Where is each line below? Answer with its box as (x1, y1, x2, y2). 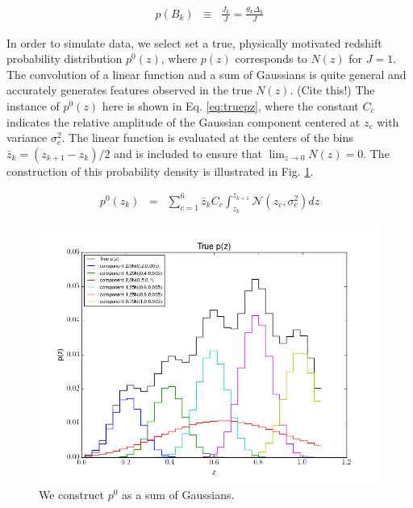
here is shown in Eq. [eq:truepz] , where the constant (102, 97, 359, 114)
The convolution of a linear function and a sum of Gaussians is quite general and (6, 65, 407, 82)
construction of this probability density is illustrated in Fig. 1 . (6, 162, 314, 179)
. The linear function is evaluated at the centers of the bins (61, 129, 353, 146)
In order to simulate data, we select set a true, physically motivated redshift (6, 34, 382, 51)
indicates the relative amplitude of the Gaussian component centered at (6, 113, 361, 130)
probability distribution (6, 50, 123, 67)
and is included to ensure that (114, 144, 262, 161)
